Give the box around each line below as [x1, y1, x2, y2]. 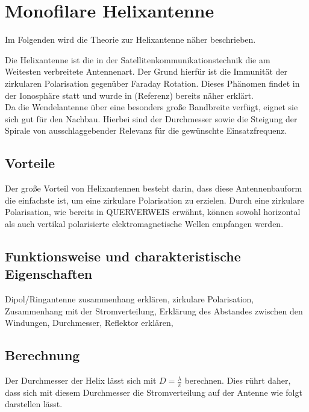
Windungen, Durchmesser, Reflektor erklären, [5, 316, 173, 329]
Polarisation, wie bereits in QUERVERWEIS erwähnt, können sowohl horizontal [5, 205, 301, 218]
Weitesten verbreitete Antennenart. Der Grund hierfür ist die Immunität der [5, 65, 288, 78]
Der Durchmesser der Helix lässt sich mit [5, 374, 157, 387]
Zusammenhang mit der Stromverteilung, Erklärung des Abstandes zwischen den [5, 304, 303, 317]
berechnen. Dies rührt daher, [184, 374, 291, 387]
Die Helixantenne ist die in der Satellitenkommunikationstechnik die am [5, 53, 270, 66]
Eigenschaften [5, 264, 93, 283]
